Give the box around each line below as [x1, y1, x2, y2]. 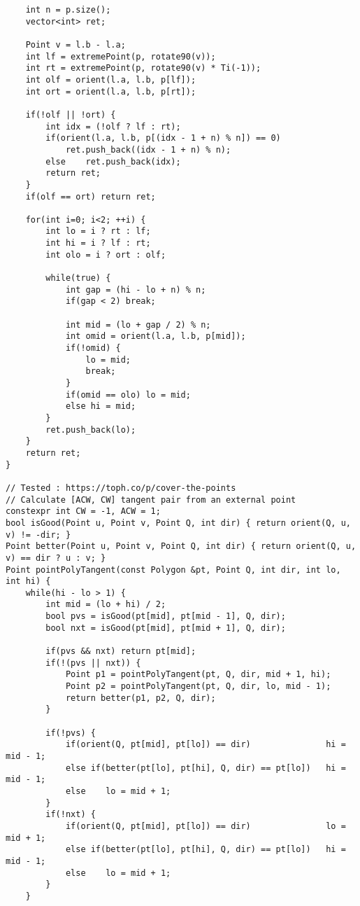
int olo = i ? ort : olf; [45, 249, 166, 260]
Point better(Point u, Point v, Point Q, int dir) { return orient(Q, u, [6, 541, 357, 552]
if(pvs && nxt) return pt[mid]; [45, 646, 196, 657]
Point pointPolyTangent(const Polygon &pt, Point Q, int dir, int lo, [6, 564, 341, 575]
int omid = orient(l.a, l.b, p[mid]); [65, 331, 246, 342]
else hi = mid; [65, 401, 136, 412]
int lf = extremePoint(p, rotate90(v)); [25, 51, 216, 62]
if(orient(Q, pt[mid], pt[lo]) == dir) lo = [65, 821, 346, 831]
